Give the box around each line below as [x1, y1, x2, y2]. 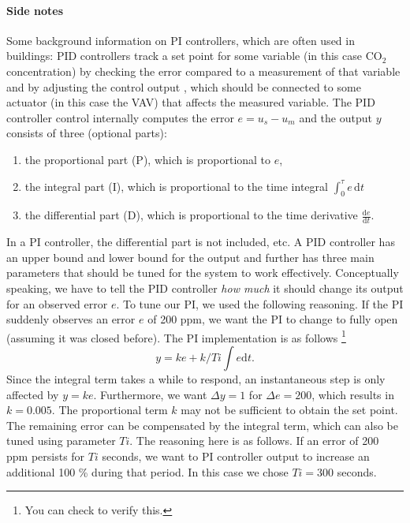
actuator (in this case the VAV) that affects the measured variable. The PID [6, 94, 375, 110]
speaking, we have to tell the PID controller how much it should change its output [6, 279, 404, 296]
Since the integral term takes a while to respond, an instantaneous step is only [6, 370, 386, 387]
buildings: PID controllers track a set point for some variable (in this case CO [6, 47, 382, 64]
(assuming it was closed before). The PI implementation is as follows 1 [6, 327, 346, 346]
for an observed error [6, 295, 108, 312]
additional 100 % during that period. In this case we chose [6, 463, 289, 480]
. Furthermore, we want [93, 386, 207, 402]
